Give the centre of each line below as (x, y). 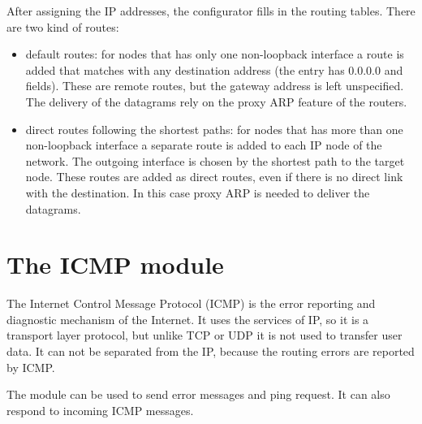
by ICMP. (31, 367)
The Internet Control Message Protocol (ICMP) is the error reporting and (191, 303)
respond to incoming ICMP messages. (100, 410)
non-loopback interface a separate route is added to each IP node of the (204, 145)
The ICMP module (115, 264)
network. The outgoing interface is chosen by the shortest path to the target (215, 160)
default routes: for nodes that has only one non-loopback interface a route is (215, 54)
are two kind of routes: (63, 26)
